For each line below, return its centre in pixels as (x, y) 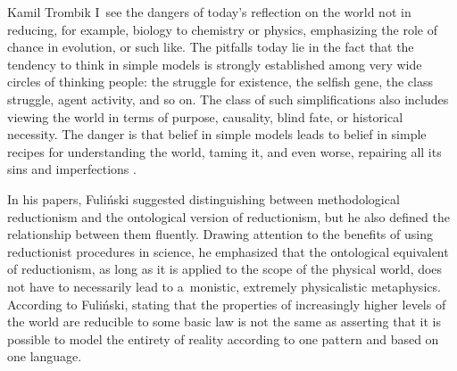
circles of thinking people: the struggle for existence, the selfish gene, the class (220, 82)
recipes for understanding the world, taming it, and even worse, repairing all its (224, 151)
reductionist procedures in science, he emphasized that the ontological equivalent (228, 251)
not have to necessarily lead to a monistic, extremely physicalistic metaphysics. (224, 286)
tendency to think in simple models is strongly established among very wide (215, 64)
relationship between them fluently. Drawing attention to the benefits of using (220, 234)
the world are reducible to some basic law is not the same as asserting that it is (224, 322)
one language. (45, 356)
